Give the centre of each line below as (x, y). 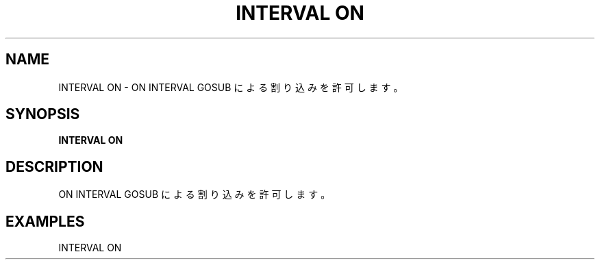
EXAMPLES (45, 221)
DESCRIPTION (54, 166)
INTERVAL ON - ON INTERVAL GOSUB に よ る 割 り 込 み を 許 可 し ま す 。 (231, 87)
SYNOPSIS (43, 114)
